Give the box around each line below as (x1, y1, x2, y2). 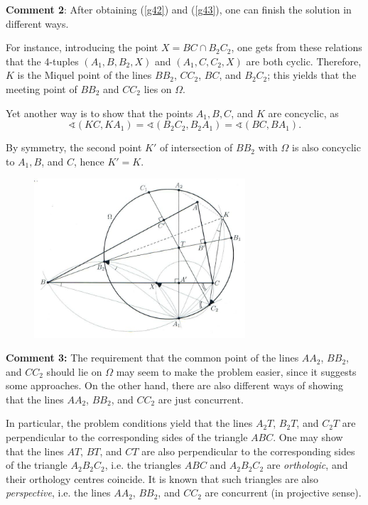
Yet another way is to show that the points (6, 105, 193, 120)
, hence (73, 153, 104, 168)
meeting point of (6, 81, 77, 96)
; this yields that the (267, 67, 357, 82)
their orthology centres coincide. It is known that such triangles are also (6, 471, 319, 486)
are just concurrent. (158, 391, 244, 406)
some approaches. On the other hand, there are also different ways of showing (6, 378, 343, 393)
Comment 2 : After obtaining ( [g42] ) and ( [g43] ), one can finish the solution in (6, 2, 352, 16)
